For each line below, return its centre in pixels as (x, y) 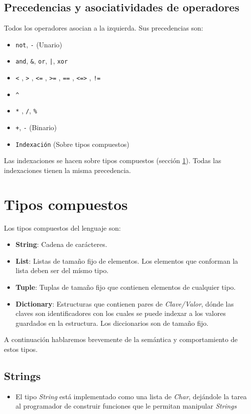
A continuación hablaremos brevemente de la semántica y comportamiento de (121, 339)
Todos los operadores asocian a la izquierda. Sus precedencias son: (104, 28)
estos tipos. (21, 349)
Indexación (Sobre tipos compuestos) (72, 144)
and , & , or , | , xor (42, 61)
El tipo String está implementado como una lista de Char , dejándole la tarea (131, 396)
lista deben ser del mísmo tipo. (62, 270)
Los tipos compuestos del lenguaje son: (63, 227)
